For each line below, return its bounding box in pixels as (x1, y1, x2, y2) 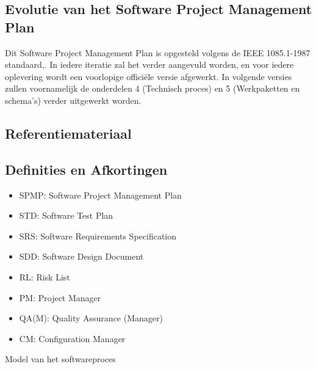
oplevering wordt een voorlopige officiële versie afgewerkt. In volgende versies (5, 70, 292, 82)
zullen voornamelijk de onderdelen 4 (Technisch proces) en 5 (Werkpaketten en (5, 82, 300, 95)
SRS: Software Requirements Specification (19, 229, 177, 242)
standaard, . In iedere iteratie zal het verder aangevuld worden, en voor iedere (5, 58, 294, 71)
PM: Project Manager (19, 291, 101, 304)
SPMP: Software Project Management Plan (19, 188, 182, 201)
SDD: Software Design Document (19, 250, 144, 263)
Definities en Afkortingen (5, 159, 168, 178)
